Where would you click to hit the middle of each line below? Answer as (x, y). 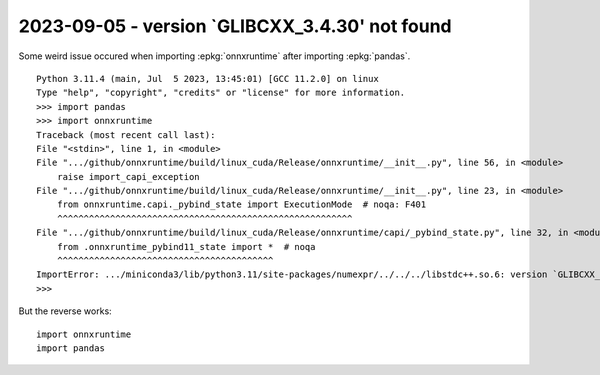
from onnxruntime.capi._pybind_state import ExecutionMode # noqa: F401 (241, 204)
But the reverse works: (65, 311)
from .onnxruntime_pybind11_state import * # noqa (186, 246)
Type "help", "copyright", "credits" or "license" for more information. (221, 93)
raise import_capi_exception (128, 176)
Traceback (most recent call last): (126, 134)
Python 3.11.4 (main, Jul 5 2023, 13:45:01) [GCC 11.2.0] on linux (207, 78)
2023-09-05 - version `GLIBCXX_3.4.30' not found (235, 26)
